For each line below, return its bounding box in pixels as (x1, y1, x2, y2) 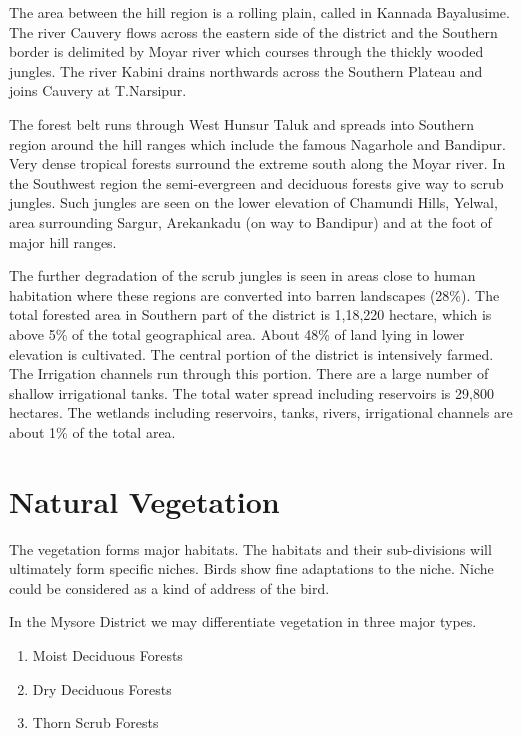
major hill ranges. (9, 231, 117, 252)
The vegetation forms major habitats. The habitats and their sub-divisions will (9, 538, 492, 559)
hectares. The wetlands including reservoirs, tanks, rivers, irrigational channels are (9, 402, 513, 423)
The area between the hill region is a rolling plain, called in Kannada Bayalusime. (9, 2, 510, 22)
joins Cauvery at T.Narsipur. (9, 80, 187, 101)
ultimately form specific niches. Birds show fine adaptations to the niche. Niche (9, 558, 494, 579)
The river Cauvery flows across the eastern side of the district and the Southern (9, 21, 498, 42)
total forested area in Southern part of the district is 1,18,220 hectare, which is (9, 304, 492, 325)
